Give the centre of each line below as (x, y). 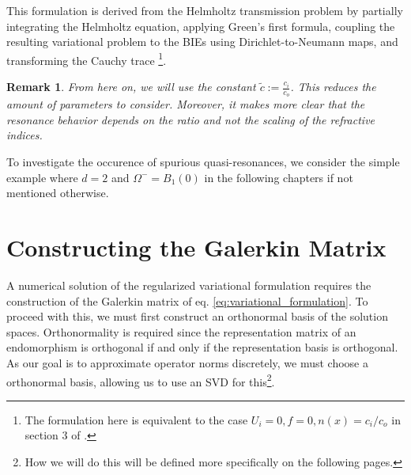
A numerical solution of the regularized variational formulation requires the (189, 285)
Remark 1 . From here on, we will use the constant (131, 87)
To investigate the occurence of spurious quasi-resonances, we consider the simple (203, 162)
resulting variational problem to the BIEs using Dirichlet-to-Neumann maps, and (202, 42)
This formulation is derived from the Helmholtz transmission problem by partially (205, 10)
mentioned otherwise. (58, 193)
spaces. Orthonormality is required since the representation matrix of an (181, 331)
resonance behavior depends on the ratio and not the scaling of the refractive (191, 119)
